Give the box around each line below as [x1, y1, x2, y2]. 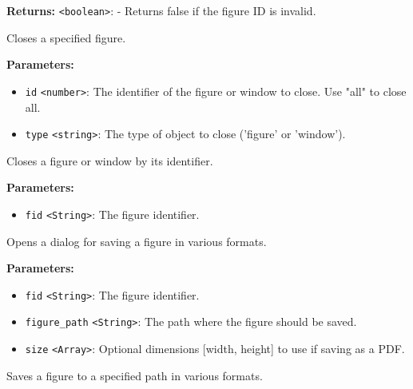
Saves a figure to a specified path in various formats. [6, 367, 263, 383]
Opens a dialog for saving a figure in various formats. [6, 232, 267, 249]
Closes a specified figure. [6, 29, 126, 46]
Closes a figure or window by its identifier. [6, 152, 213, 169]
